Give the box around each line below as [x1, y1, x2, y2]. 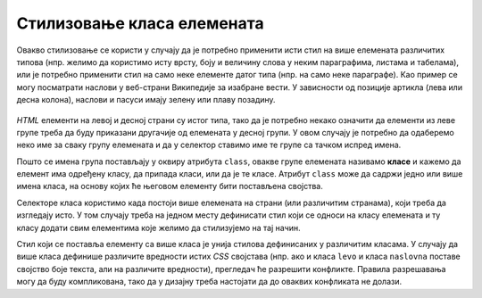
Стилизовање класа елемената [16, 13, 264, 33]
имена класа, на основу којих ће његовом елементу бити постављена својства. [16, 181, 323, 192]
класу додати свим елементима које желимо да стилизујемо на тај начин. [16, 222, 301, 233]
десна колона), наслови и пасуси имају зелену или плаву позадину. [16, 95, 276, 105]
